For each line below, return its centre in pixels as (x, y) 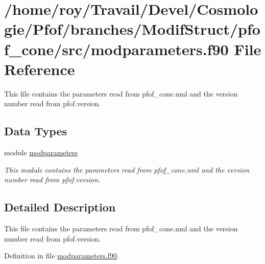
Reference (40, 69)
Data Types (35, 131)
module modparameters (41, 152)
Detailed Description (60, 207)
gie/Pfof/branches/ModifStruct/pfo (132, 29)
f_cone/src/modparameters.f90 (116, 49)
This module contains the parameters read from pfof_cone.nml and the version (127, 169)
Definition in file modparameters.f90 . (62, 256)
